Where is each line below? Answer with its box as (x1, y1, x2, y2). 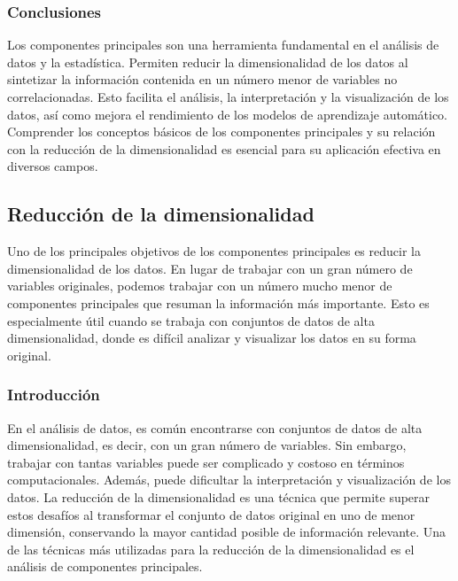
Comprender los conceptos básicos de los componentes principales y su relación (7, 122, 436, 141)
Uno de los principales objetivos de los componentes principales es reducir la (7, 242, 421, 260)
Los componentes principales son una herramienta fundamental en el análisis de (7, 35, 439, 54)
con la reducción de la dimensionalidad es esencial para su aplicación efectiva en (7, 139, 441, 158)
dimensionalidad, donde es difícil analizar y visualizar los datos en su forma (7, 329, 416, 347)
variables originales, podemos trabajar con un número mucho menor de (7, 276, 392, 295)
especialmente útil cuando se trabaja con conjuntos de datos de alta (7, 311, 375, 329)
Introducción (7, 383, 100, 406)
